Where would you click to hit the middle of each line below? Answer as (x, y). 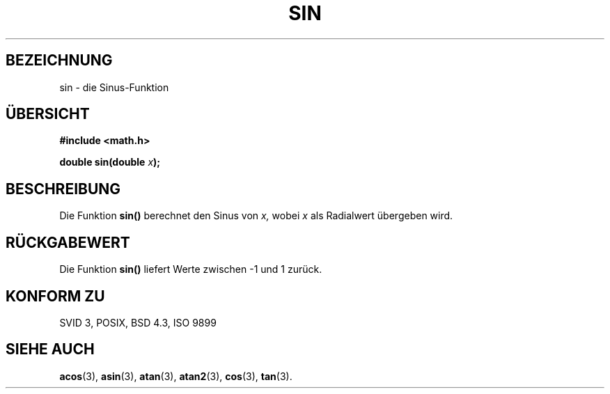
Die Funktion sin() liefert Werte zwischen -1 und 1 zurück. (191, 269)
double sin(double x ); (110, 162)
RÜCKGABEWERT (68, 242)
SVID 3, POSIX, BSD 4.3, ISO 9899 (138, 322)
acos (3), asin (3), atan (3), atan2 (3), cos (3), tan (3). (176, 376)
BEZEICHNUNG (59, 61)
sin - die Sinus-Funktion (114, 87)
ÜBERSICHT (48, 114)
